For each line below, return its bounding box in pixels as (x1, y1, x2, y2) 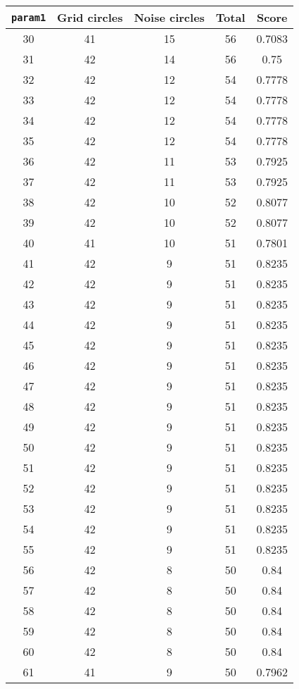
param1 (11, 11, 46, 23)
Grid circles (57, 9, 123, 25)
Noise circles (134, 9, 205, 25)
